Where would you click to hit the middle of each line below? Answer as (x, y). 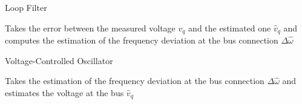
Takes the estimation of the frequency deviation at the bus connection (135, 81)
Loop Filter (26, 7)
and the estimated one (230, 28)
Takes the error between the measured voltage (90, 28)
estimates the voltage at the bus (64, 92)
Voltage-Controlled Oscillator (59, 60)
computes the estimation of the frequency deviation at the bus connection (142, 40)
